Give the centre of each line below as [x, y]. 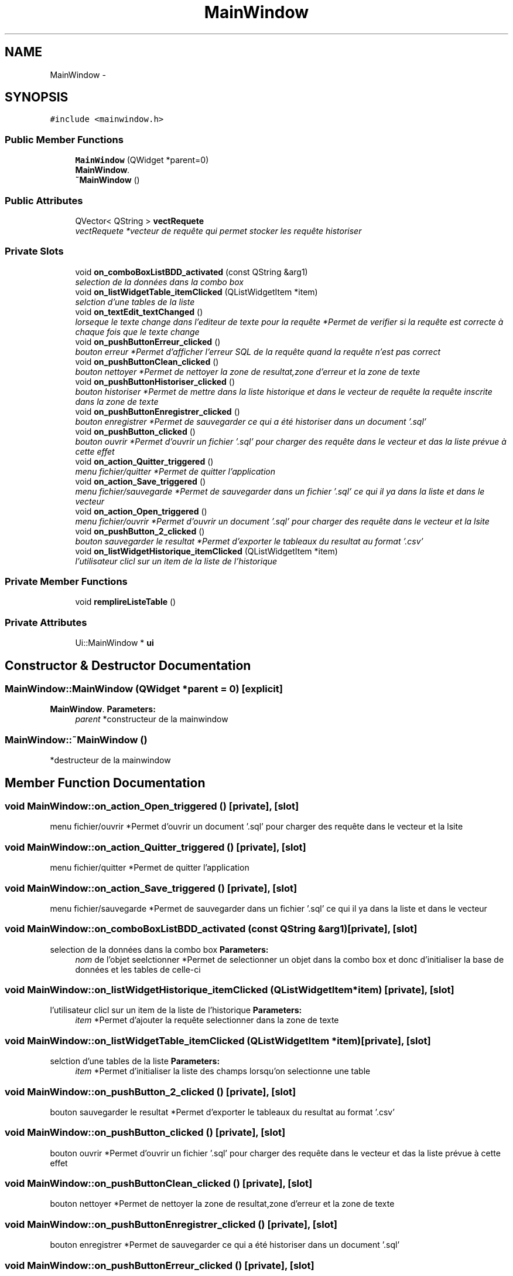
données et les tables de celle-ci [138, 969]
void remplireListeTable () [126, 602]
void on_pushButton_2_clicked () [140, 531]
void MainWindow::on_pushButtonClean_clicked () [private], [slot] [159, 1183]
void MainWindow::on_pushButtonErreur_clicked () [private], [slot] [160, 1265]
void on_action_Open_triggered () [141, 511]
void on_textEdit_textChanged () [139, 312]
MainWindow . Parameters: [103, 709]
